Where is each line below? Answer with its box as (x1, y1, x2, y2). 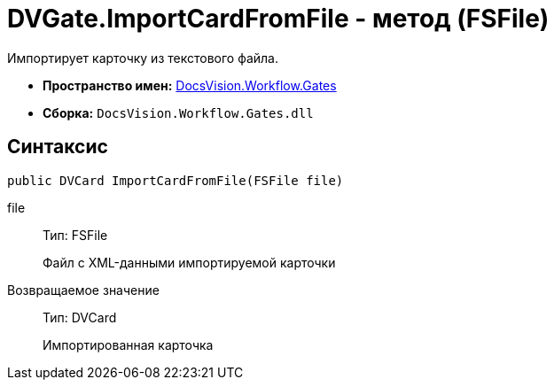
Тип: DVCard (43, 309, 117, 325)
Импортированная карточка (43, 337, 214, 352)
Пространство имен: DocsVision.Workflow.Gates (43, 77, 337, 93)
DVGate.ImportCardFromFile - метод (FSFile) (7, 4, 550, 34)
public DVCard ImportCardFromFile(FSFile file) (7, 173, 344, 188)
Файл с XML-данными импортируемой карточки (43, 254, 336, 270)
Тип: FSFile (43, 227, 108, 243)
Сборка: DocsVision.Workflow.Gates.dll (43, 104, 314, 120)
